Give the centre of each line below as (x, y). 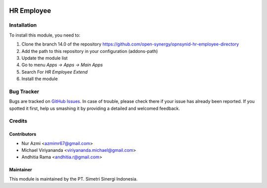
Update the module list (44, 58)
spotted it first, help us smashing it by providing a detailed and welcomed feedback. (94, 108)
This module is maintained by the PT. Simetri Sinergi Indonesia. (73, 179)
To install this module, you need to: (45, 35)
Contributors (23, 134)
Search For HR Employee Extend (55, 72)
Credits (18, 121)
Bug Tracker (24, 92)
